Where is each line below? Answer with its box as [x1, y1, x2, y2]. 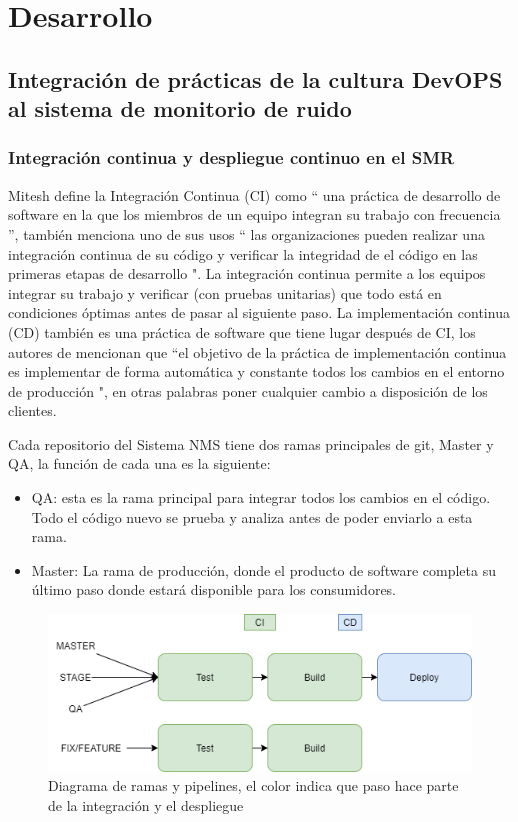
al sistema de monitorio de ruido [8, 93, 352, 124]
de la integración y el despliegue [48, 794, 244, 815]
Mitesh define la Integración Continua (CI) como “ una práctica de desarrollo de [8, 184, 501, 205]
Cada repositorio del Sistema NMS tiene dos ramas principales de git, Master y [8, 433, 494, 454]
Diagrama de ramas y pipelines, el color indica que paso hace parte [48, 775, 459, 796]
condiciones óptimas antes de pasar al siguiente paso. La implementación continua [8, 302, 510, 323]
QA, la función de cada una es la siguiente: [8, 453, 271, 474]
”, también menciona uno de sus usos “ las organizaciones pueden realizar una [8, 223, 485, 244]
